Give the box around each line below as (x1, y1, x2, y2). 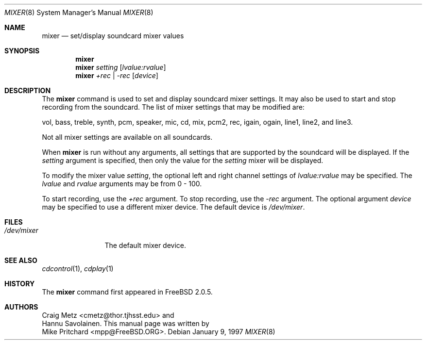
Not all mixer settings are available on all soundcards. (42, 133, 213, 141)
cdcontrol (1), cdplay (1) (42, 264, 114, 273)
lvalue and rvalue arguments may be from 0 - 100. (42, 180, 202, 188)
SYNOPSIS (4, 47, 40, 55)
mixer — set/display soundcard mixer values (42, 32, 184, 40)
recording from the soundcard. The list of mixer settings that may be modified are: (42, 103, 305, 111)
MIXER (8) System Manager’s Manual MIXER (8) (4, 8, 153, 16)
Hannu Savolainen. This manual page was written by (42, 319, 209, 328)
